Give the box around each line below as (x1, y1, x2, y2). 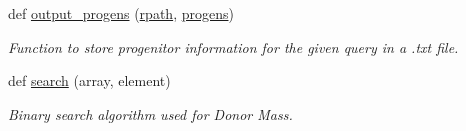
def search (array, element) (8, 70, 171, 91)
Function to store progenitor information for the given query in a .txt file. (8, 36, 459, 57)
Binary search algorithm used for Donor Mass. (8, 103, 293, 124)
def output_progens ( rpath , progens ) (8, 3, 234, 23)
